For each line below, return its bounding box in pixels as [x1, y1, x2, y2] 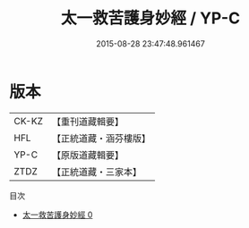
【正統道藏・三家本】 [51, 165, 142, 178]
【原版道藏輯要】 [51, 148, 124, 161]
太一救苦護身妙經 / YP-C [61, 8, 240, 29]
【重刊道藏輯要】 [51, 115, 124, 128]
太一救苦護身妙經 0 [21, 209, 93, 220]
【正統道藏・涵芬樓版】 [51, 131, 150, 144]
